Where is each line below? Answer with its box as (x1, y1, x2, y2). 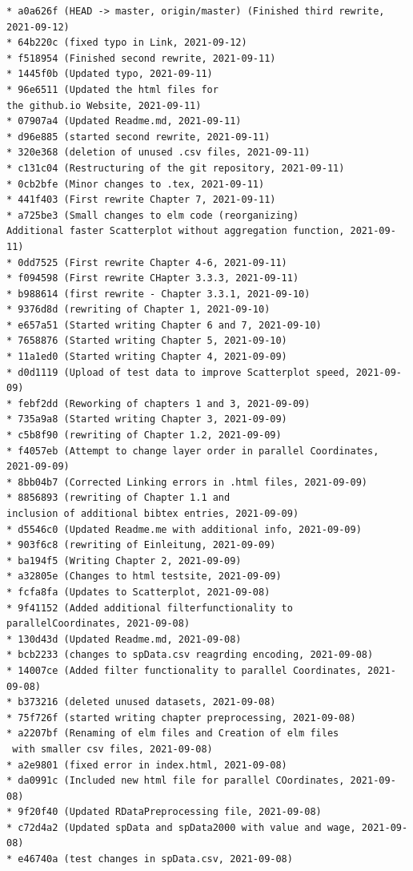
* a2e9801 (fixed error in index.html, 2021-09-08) (6, 759, 287, 771)
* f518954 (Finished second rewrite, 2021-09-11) (6, 52, 276, 64)
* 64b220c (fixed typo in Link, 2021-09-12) (6, 37, 247, 49)
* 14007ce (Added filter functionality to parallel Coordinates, (6, 664, 362, 676)
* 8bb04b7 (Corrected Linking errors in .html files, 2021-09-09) (6, 476, 368, 488)
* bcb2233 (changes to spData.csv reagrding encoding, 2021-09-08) (6, 649, 374, 661)
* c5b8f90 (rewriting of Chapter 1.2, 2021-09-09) (6, 429, 282, 442)
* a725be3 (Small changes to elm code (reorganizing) (6, 209, 299, 221)
